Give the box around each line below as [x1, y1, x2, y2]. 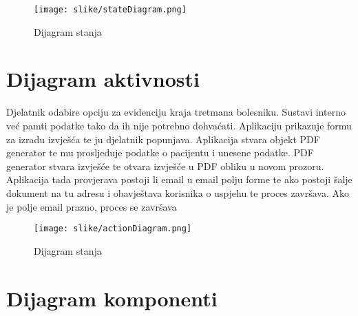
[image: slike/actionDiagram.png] [34, 224, 192, 234]
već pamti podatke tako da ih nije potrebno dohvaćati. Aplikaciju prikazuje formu [6, 118, 352, 132]
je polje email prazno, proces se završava [6, 199, 177, 213]
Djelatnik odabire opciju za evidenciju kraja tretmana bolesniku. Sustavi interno [6, 105, 346, 119]
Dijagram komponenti [6, 284, 218, 312]
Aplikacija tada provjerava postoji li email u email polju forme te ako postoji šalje [6, 172, 352, 187]
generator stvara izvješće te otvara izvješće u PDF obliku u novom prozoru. [6, 158, 324, 173]
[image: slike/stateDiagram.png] [34, 5, 187, 14]
